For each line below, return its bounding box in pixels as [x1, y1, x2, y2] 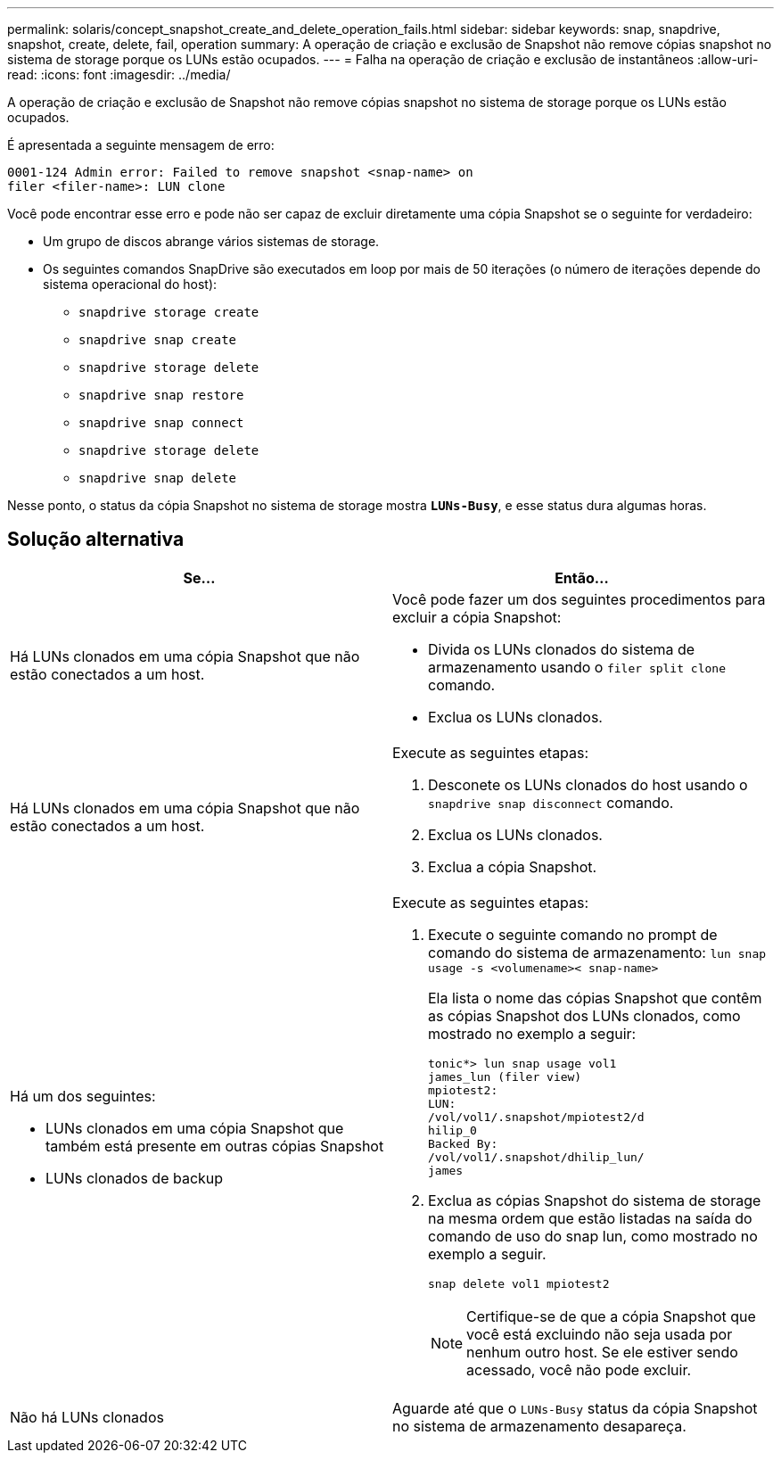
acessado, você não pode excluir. [466, 1360, 692, 1379]
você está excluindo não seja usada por [466, 1324, 733, 1343]
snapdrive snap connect [78, 416, 244, 430]
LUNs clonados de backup [45, 1169, 224, 1188]
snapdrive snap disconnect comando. [428, 793, 674, 812]
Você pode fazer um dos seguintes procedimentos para [392, 590, 766, 608]
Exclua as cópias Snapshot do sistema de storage [428, 1191, 761, 1209]
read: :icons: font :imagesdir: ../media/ [7, 67, 231, 82]
